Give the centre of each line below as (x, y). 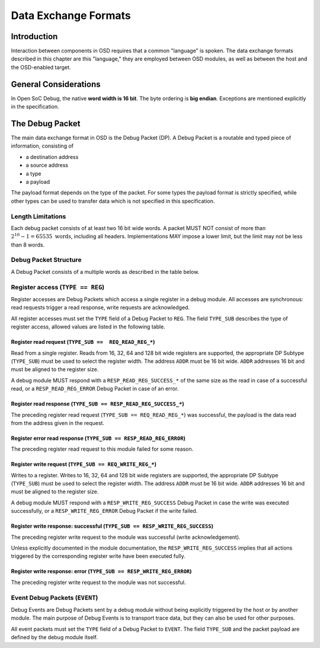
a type (33, 173)
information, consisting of (42, 146)
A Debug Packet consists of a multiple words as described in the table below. (105, 272)
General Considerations (56, 84)
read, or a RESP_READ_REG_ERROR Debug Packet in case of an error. (95, 389)
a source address (47, 165)
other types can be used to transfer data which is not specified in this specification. (113, 201)
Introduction (34, 36)
